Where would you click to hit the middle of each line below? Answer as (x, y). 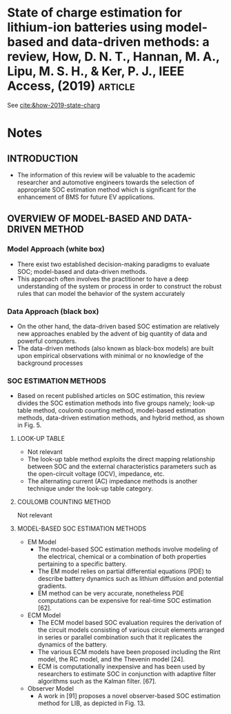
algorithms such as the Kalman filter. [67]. (97, 682)
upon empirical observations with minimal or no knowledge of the (110, 355)
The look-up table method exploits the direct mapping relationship (121, 459)
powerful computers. (47, 341)
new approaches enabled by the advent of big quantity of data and (112, 333)
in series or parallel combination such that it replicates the (120, 637)
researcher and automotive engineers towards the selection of (106, 182)
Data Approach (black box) (53, 311)
